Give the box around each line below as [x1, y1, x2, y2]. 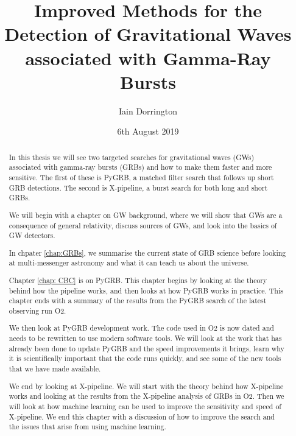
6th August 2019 [117, 125, 179, 138]
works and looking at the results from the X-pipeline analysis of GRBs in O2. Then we [9, 391, 284, 401]
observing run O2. [9, 305, 66, 315]
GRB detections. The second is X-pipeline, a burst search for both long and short [9, 182, 268, 192]
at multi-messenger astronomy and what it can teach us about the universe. [9, 258, 249, 268]
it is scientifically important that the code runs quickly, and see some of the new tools [9, 353, 281, 364]
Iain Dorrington [119, 104, 177, 117]
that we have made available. [9, 364, 101, 374]
